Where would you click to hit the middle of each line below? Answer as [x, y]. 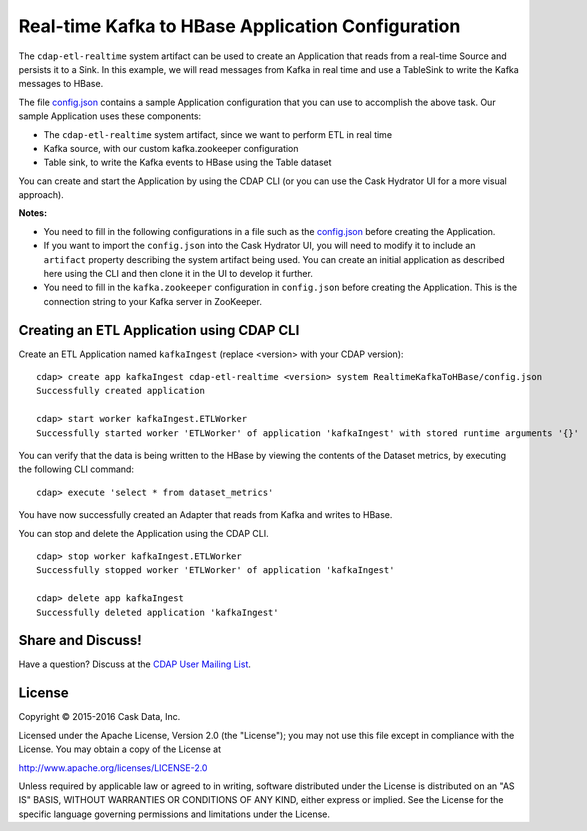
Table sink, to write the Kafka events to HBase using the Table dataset [187, 162]
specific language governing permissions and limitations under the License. [174, 814]
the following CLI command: [76, 469]
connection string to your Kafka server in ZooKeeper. [152, 301]
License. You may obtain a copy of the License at [120, 749]
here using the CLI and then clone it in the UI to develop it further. [178, 274]
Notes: [33, 213]
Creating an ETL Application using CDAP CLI [159, 330]
